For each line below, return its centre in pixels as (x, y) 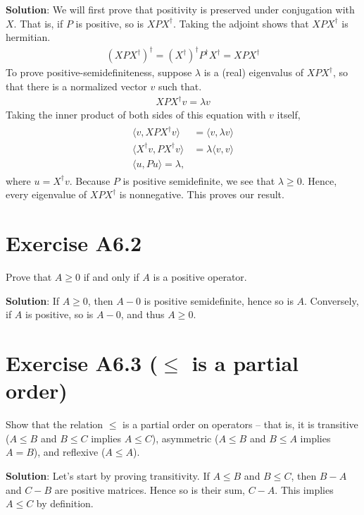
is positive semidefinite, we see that (199, 180)
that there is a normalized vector (76, 86)
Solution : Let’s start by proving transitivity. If (108, 475)
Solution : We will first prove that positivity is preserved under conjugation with (180, 9)
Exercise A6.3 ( (82, 363)
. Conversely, (332, 300)
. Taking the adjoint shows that (241, 23)
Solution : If (33, 300)
